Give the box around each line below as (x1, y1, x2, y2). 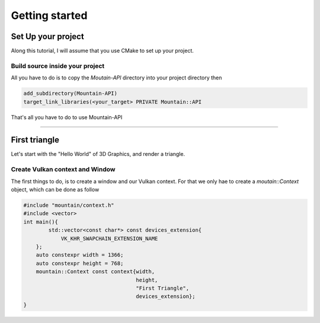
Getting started (11, 9, 88, 22)
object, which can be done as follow (11, 186, 100, 193)
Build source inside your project (11, 62, 105, 70)
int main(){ (23, 218, 59, 225)
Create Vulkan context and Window (11, 165, 116, 174)
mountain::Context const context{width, (36, 268, 155, 275)
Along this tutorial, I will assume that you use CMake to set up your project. (11, 47, 194, 55)
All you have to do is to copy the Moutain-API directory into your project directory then (11, 74, 222, 81)
